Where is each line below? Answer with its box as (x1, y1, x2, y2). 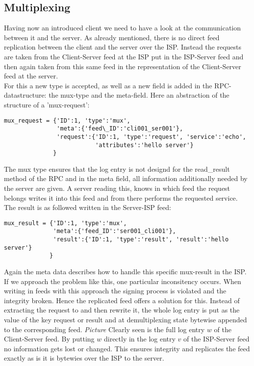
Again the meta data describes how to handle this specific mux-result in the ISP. (4, 266, 247, 277)
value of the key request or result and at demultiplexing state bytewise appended (4, 314, 247, 325)
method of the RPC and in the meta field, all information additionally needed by (4, 173, 248, 183)
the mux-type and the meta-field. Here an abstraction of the (49, 90, 229, 100)
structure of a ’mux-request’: (4, 99, 90, 109)
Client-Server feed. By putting (4, 334, 95, 344)
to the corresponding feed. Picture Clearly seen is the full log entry (4, 324, 205, 334)
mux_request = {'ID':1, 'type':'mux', (4, 117, 130, 124)
